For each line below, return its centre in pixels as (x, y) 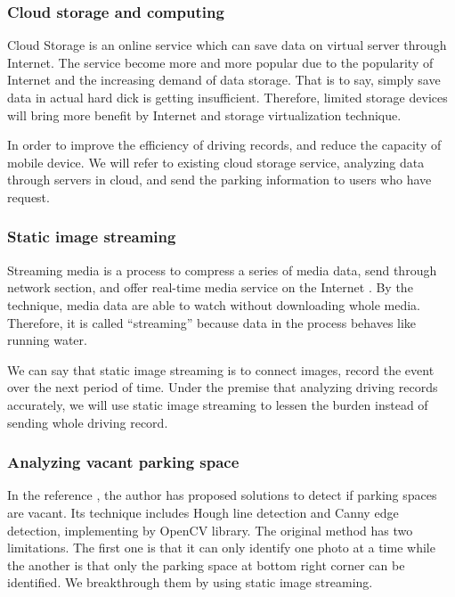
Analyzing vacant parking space (123, 462)
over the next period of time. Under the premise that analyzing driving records (223, 387)
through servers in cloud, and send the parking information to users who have (219, 180)
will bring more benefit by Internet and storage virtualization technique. (204, 114)
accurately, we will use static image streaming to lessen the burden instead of (218, 404)
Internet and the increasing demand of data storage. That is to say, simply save (224, 80)
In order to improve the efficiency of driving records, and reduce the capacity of (224, 145)
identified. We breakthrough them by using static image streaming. (190, 582)
